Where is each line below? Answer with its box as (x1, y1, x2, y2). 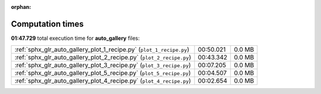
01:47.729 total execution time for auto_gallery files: (11, 35, 140, 42)
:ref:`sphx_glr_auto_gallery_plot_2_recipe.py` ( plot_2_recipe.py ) (14, 54, 191, 62)
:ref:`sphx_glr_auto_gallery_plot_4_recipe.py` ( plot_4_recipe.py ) (14, 77, 191, 85)
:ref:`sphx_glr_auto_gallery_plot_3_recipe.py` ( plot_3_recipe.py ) (14, 61, 191, 70)
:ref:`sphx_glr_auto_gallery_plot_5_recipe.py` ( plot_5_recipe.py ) (14, 69, 191, 77)
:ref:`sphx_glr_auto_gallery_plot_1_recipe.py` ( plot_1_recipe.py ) (14, 45, 190, 54)
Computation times (11, 18, 84, 29)
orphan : (11, 4, 32, 10)
